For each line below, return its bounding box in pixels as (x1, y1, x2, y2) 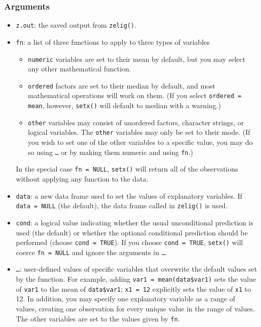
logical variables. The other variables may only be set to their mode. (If (28, 127, 250, 137)
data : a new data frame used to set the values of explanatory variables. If (16, 190, 242, 201)
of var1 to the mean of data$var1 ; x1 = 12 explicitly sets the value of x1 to (16, 283, 251, 294)
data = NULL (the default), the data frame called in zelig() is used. (16, 200, 228, 211)
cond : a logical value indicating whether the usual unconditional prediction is (16, 217, 253, 227)
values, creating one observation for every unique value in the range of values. (16, 303, 255, 313)
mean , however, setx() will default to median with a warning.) (28, 100, 221, 111)
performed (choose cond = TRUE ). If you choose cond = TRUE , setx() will (16, 237, 243, 248)
